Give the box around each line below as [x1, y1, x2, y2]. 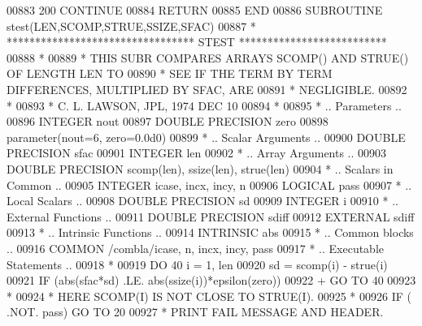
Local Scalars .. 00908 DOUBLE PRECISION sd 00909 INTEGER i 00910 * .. [7, 192, 398, 209]
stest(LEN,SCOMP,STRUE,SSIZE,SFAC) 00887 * [7, 17, 256, 34]
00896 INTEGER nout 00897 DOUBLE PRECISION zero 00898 [7, 113, 328, 130]
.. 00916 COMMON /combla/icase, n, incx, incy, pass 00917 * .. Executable [7, 239, 385, 256]
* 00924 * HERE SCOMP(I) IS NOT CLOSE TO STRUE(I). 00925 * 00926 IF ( [7, 287, 411, 304]
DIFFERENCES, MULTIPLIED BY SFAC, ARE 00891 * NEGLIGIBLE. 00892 [7, 80, 407, 97]
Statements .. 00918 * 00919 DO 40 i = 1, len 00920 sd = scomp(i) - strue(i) [7, 255, 388, 272]
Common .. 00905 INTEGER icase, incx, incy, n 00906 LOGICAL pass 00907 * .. [7, 176, 412, 193]
